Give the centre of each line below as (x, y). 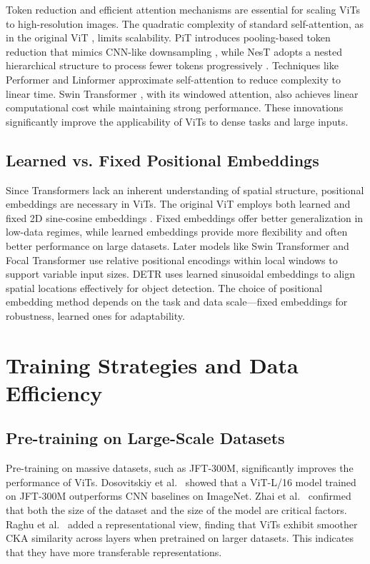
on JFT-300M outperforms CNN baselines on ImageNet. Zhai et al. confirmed (179, 496)
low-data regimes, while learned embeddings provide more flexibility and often (177, 232)
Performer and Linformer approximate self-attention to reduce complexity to (173, 79)
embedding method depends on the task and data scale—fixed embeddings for (177, 302)
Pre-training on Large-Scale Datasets (145, 438)
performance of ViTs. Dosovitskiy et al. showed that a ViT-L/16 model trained (181, 482)
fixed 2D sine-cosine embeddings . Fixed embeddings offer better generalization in (185, 217)
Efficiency (54, 392)
